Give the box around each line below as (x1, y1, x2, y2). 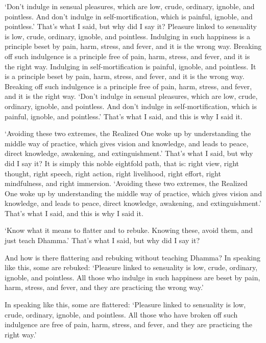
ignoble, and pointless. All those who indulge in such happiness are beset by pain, (5, 272, 260, 282)
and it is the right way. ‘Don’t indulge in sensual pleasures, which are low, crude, (5, 91, 258, 101)
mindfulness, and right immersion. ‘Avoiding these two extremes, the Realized (5, 178, 248, 189)
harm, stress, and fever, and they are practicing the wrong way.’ (5, 282, 204, 293)
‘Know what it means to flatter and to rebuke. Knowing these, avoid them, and (5, 225, 253, 235)
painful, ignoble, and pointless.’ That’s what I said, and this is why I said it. (5, 111, 243, 121)
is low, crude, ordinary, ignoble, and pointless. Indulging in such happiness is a (5, 31, 250, 41)
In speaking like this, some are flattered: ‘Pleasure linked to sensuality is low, (5, 299, 246, 310)
